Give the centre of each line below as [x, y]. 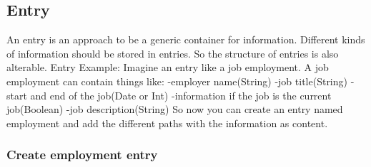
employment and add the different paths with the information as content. [167, 123]
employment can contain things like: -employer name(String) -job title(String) [177, 81]
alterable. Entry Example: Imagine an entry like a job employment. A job [168, 67]
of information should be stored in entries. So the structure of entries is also [173, 53]
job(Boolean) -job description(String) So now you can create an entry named [175, 109]
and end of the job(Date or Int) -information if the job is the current [181, 95]
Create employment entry [82, 155]
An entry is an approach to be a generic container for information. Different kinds [186, 39]
